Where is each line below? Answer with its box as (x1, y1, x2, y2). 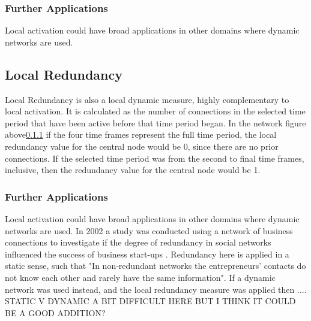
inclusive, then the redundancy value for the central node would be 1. (5, 163, 261, 176)
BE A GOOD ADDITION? (5, 306, 106, 319)
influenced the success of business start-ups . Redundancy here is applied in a (5, 247, 289, 260)
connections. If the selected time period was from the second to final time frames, (5, 152, 304, 164)
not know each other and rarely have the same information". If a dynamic (5, 271, 276, 283)
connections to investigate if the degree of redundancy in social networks (5, 236, 271, 249)
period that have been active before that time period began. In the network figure (5, 116, 306, 129)
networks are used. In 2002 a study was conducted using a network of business (5, 224, 293, 237)
